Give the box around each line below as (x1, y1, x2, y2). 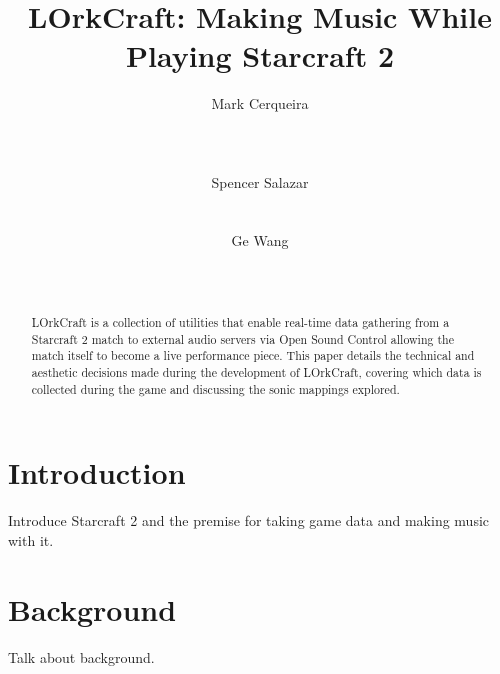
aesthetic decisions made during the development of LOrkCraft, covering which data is (31, 364, 482, 381)
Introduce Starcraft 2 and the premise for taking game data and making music (8, 510, 490, 531)
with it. (8, 529, 54, 550)
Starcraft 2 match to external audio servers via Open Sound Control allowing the (31, 330, 454, 347)
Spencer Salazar (211, 171, 309, 192)
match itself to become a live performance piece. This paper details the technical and (31, 347, 475, 364)
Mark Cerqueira (211, 93, 309, 114)
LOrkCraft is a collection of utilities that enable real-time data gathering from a (31, 314, 450, 331)
